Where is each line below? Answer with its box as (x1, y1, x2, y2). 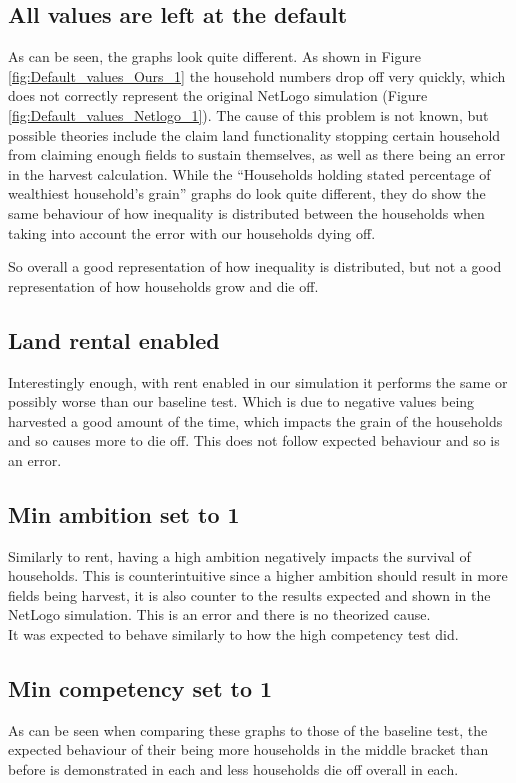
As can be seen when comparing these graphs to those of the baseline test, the (8, 719, 488, 740)
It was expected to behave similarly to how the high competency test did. (8, 624, 459, 645)
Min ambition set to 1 (8, 498, 240, 529)
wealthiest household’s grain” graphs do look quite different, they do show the (8, 183, 486, 204)
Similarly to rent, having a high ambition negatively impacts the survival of (8, 545, 471, 566)
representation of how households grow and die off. (8, 275, 319, 296)
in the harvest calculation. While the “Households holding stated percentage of (8, 163, 491, 184)
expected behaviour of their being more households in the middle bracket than (8, 739, 489, 760)
